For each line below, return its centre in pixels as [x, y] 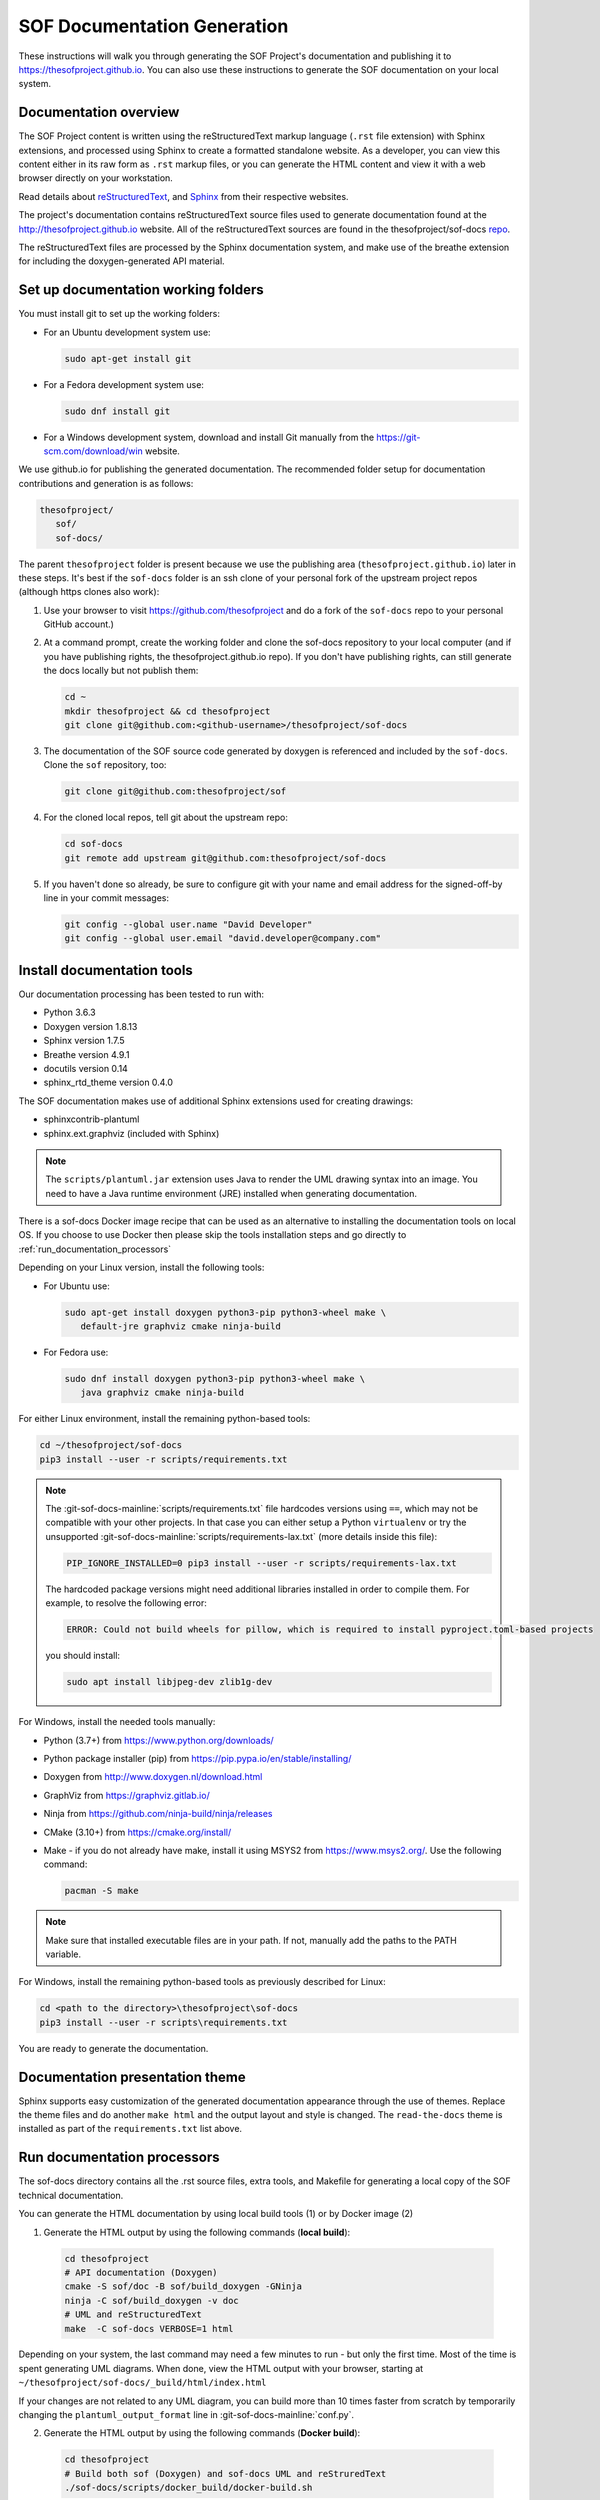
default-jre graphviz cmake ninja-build [181, 1326]
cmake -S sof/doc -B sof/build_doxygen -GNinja [183, 2286]
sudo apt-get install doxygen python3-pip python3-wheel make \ [225, 1312]
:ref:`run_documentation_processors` [95, 1249]
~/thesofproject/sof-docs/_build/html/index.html [142, 2383]
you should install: [82, 1656]
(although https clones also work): [89, 592]
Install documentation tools [106, 970]
